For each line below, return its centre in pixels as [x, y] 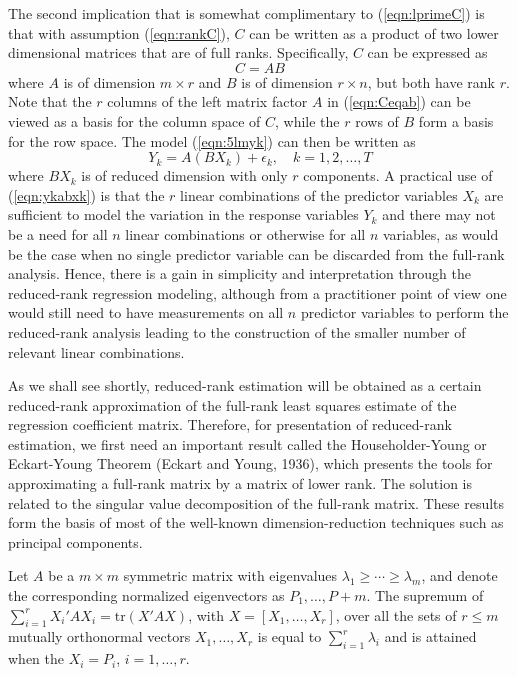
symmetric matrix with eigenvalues [230, 575]
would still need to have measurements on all [146, 312]
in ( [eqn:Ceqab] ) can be [399, 101]
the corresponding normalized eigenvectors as [146, 595]
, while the [307, 120]
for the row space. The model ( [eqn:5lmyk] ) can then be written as [212, 140]
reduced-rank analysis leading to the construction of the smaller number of [237, 331]
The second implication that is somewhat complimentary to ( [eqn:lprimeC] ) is [246, 13]
